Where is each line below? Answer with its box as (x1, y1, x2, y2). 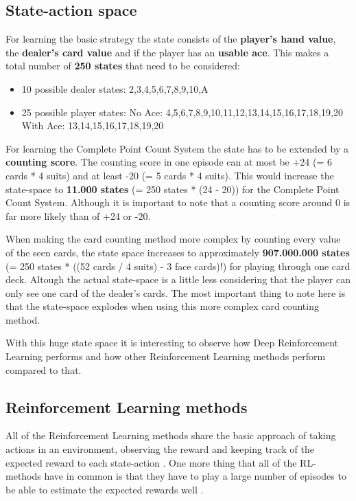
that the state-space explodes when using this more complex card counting (5, 299, 319, 313)
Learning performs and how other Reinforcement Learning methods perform (5, 349, 326, 364)
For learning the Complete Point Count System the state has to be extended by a (5, 141, 349, 155)
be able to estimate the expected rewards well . (5, 482, 204, 496)
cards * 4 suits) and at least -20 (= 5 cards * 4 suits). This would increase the (5, 168, 334, 182)
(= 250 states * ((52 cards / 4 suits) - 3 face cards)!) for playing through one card (5, 258, 351, 273)
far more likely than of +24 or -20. (5, 208, 151, 223)
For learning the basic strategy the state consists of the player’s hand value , (5, 32, 336, 46)
